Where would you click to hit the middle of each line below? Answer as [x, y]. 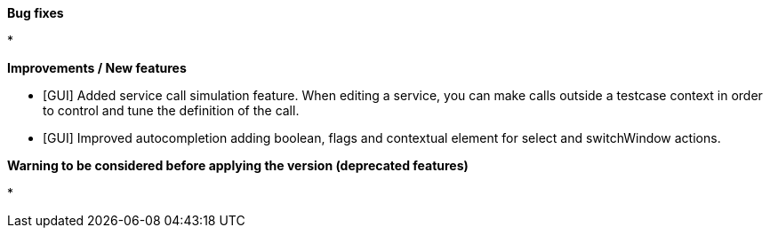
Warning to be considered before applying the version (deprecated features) [238, 165]
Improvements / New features [97, 68]
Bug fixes [36, 13]
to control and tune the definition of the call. [171, 110]
